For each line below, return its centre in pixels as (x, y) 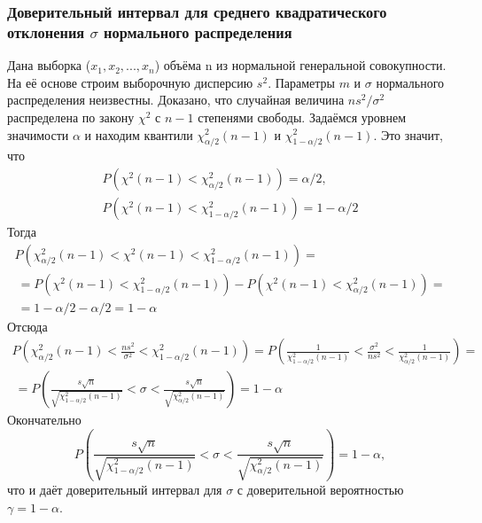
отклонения (46, 31)
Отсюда (27, 326)
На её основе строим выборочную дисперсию (130, 82)
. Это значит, (408, 134)
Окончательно (44, 420)
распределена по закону (71, 117)
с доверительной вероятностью (320, 489)
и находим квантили (139, 134)
